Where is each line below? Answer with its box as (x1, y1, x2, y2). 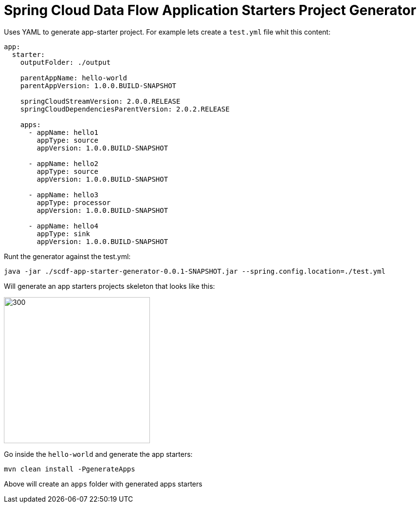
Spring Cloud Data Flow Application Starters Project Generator (4, 2, 417, 19)
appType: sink (37, 229, 91, 238)
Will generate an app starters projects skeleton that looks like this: (4, 282, 215, 290)
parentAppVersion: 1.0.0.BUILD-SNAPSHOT (20, 81, 177, 90)
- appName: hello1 (28, 128, 98, 136)
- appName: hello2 (28, 159, 98, 168)
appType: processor (37, 198, 111, 207)
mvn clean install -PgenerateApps (4, 465, 135, 473)
